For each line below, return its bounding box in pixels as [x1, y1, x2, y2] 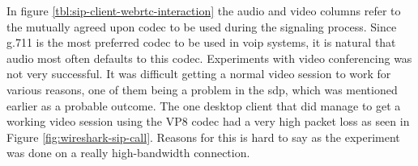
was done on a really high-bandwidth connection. [6, 144, 250, 161]
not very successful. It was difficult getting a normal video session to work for [6, 65, 391, 82]
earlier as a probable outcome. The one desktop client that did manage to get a [6, 97, 401, 114]
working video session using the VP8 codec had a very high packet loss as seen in [6, 113, 410, 130]
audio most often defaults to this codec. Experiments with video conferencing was [6, 49, 412, 66]
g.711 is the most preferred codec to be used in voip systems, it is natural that [6, 34, 396, 51]
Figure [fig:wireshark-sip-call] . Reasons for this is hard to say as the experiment [6, 128, 400, 145]
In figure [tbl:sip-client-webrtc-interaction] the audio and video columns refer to [6, 2, 401, 19]
